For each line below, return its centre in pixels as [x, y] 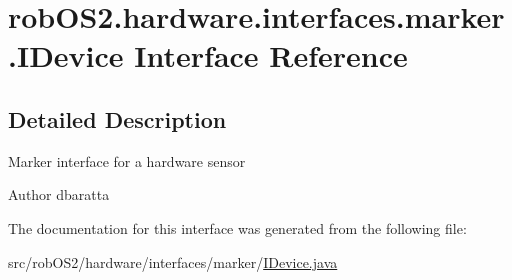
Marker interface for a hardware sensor [127, 160]
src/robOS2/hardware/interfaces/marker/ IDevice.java [173, 261]
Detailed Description [117, 118]
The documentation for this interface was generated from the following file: [237, 227]
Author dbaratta [59, 194]
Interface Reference [271, 55]
